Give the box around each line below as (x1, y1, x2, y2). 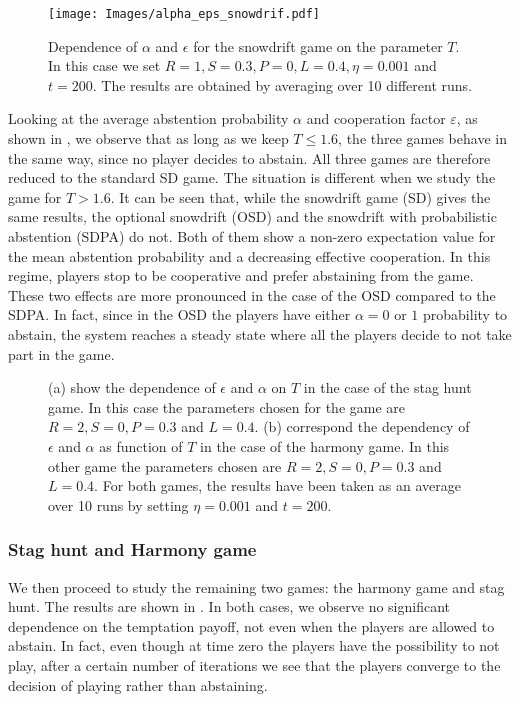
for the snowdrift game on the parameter (193, 35, 443, 56)
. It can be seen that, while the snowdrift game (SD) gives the (110, 186, 491, 207)
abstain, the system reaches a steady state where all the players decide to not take (8, 323, 512, 344)
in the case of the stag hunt (303, 377, 472, 398)
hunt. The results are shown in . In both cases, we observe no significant (8, 596, 451, 617)
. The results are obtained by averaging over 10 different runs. (92, 74, 472, 95)
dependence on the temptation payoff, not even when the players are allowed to (8, 615, 495, 636)
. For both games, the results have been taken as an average (94, 475, 462, 496)
